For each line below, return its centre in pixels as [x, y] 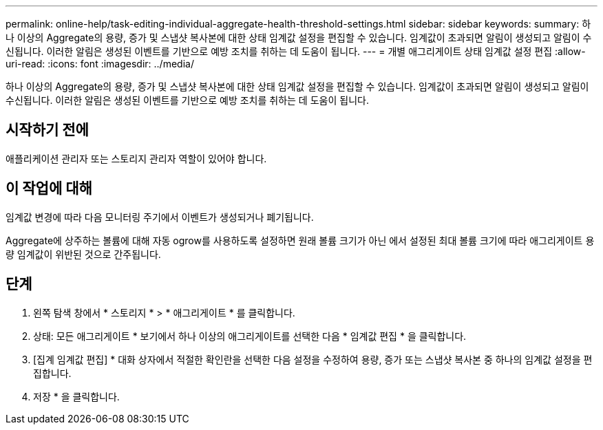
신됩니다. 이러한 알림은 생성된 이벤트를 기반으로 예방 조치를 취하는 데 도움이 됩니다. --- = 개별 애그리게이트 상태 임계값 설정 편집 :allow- [296, 51]
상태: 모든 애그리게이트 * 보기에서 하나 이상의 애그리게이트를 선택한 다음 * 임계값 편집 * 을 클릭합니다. [250, 336]
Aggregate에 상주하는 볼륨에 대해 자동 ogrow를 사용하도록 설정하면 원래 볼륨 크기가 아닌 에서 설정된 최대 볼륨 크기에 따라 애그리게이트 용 [300, 240]
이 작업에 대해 [49, 189]
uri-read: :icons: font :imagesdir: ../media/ [100, 64]
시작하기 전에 [47, 130]
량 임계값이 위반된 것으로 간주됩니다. [83, 254]
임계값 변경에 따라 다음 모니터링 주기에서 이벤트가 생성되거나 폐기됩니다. [160, 217]
